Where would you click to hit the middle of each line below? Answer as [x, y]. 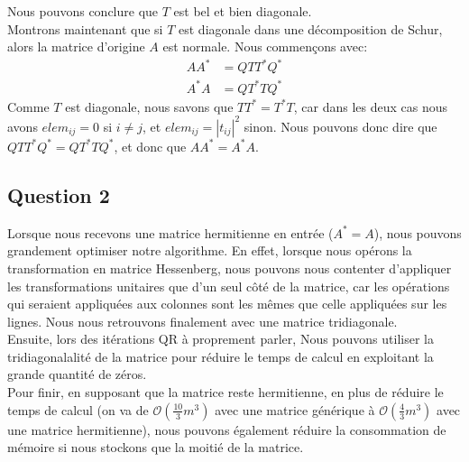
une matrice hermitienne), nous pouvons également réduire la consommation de [227, 429]
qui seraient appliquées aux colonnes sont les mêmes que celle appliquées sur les [227, 304]
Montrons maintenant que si [85, 28]
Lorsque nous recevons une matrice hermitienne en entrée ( [170, 232]
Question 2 [59, 194]
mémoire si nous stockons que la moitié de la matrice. [156, 447]
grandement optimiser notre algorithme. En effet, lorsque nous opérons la [210, 250]
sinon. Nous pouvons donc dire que [340, 126]
